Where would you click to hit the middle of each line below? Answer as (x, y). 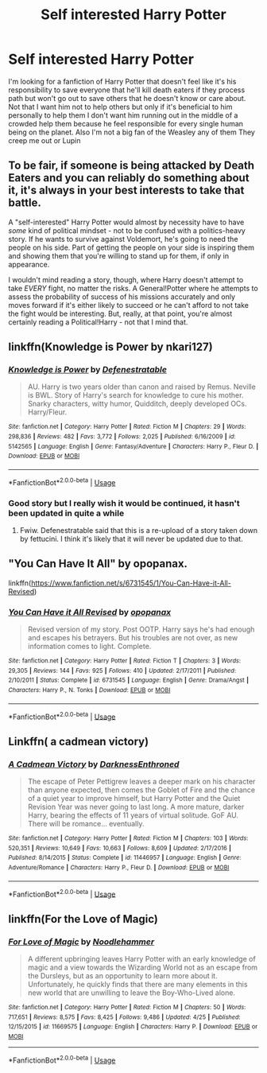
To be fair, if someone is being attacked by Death (132, 166)
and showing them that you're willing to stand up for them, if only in (118, 255)
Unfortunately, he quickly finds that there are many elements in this (137, 985)
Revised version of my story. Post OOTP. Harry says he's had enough (141, 629)
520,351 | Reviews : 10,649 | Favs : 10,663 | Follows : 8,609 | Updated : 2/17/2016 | (120, 848)
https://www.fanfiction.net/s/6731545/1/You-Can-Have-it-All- (131, 583)
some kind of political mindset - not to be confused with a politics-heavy (127, 230)
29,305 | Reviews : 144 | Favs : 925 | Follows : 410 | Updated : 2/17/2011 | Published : (122, 671)
